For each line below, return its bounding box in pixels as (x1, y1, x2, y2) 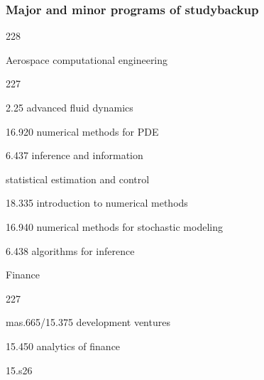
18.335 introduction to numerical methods (6, 195, 188, 210)
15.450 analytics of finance (6, 338, 121, 353)
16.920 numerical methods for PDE (6, 124, 159, 139)
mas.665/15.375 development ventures (6, 315, 170, 330)
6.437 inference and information (6, 148, 143, 163)
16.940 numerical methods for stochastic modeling (6, 219, 223, 234)
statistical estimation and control (6, 171, 150, 186)
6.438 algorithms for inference (6, 243, 135, 258)
